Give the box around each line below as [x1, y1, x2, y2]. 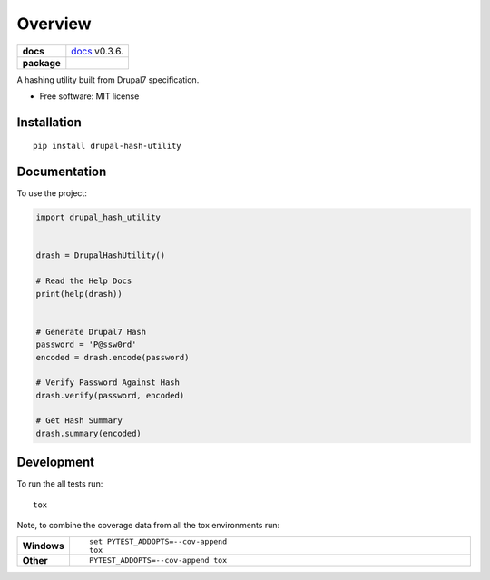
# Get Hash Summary [35, 416, 122, 426]
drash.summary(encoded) [35, 428, 142, 438]
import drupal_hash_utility [35, 212, 161, 222]
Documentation [16, 164, 107, 180]
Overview [16, 14, 92, 34]
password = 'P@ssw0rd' [35, 339, 137, 349]
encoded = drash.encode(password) [35, 352, 190, 362]
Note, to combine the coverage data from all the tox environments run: [16, 520, 280, 531]
